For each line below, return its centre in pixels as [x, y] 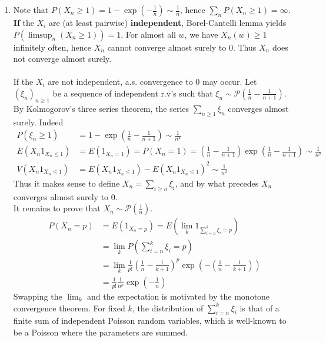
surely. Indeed [38, 122]
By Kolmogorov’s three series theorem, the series [101, 108]
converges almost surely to [61, 196]
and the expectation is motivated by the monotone [179, 296]
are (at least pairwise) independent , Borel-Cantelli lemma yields [168, 22]
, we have [201, 34]
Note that [31, 9]
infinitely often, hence [52, 47]
